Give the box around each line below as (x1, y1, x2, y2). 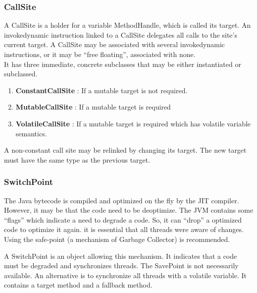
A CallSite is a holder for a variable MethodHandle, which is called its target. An (4, 20, 251, 30)
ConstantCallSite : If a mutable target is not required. (15, 85, 188, 95)
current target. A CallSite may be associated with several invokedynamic (4, 39, 225, 50)
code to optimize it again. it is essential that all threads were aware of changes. (4, 224, 244, 234)
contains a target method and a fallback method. (4, 280, 153, 290)
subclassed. (4, 68, 38, 79)
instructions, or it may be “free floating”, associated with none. (4, 49, 196, 59)
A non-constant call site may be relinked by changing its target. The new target (4, 145, 247, 155)
